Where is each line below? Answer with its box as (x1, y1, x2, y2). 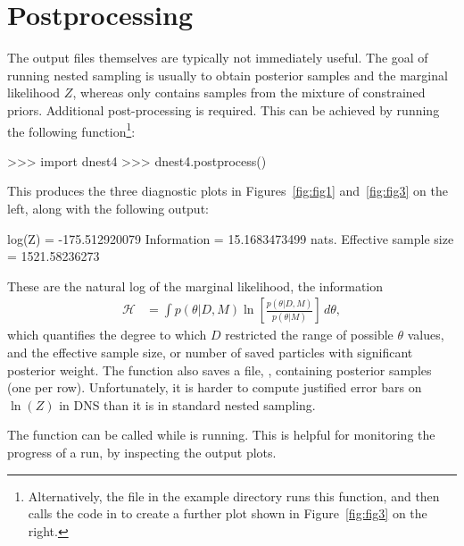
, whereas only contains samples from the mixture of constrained (72, 83, 426, 102)
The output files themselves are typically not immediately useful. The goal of (7, 48, 428, 67)
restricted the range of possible (225, 325, 394, 344)
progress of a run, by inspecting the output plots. (7, 442, 277, 461)
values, (407, 325, 444, 344)
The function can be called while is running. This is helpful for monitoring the (7, 425, 435, 444)
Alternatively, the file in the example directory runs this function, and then (28, 486, 440, 505)
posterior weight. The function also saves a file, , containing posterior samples (7, 360, 432, 379)
